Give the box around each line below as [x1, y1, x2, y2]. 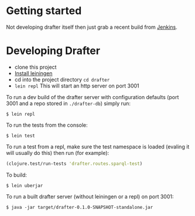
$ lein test [6, 133, 35, 139]
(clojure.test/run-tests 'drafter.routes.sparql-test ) [6, 160, 143, 167]
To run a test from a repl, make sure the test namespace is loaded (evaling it [6, 143, 190, 150]
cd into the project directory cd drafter [14, 76, 110, 83]
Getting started [6, 4, 82, 18]
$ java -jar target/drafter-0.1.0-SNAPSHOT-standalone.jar [6, 204, 153, 210]
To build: [6, 171, 28, 178]
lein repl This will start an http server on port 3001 [14, 82, 139, 89]
